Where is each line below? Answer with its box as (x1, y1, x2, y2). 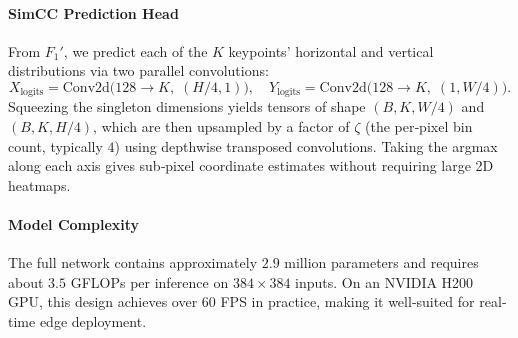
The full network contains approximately (8, 252, 258, 273)
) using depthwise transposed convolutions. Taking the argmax (114, 135, 498, 156)
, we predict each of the (63, 40, 208, 61)
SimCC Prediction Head (8, 2, 179, 23)
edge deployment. (39, 310, 147, 331)
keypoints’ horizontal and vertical (228, 40, 434, 61)
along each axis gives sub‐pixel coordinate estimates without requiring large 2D (8, 155, 494, 176)
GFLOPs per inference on (70, 271, 229, 292)
